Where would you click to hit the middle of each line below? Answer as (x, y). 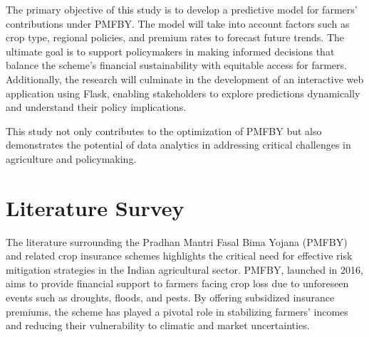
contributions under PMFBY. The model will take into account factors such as (178, 23)
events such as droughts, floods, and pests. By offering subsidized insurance (170, 298)
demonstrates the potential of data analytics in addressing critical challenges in (178, 145)
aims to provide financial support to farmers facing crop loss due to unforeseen (177, 283)
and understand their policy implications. (96, 107)
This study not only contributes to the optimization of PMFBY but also (164, 130)
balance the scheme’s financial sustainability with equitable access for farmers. (176, 65)
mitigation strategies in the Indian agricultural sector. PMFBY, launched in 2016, (184, 269)
